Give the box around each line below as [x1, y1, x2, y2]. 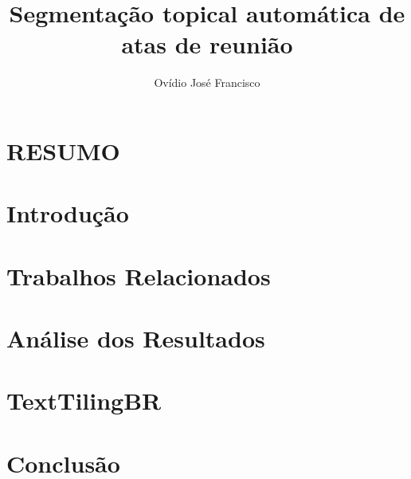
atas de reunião [121, 28, 293, 61]
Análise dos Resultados [6, 322, 265, 355]
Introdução [6, 197, 129, 230]
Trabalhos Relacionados [6, 259, 271, 292]
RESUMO [6, 134, 120, 167]
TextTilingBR [6, 384, 162, 417]
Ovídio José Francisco [154, 74, 260, 91]
